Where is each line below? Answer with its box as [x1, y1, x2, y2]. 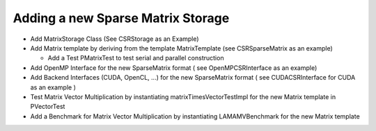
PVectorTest [30, 103, 65, 111]
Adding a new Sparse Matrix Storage [13, 10, 230, 26]
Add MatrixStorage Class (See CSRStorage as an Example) [30, 35, 199, 43]
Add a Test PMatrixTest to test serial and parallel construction [47, 54, 224, 62]
